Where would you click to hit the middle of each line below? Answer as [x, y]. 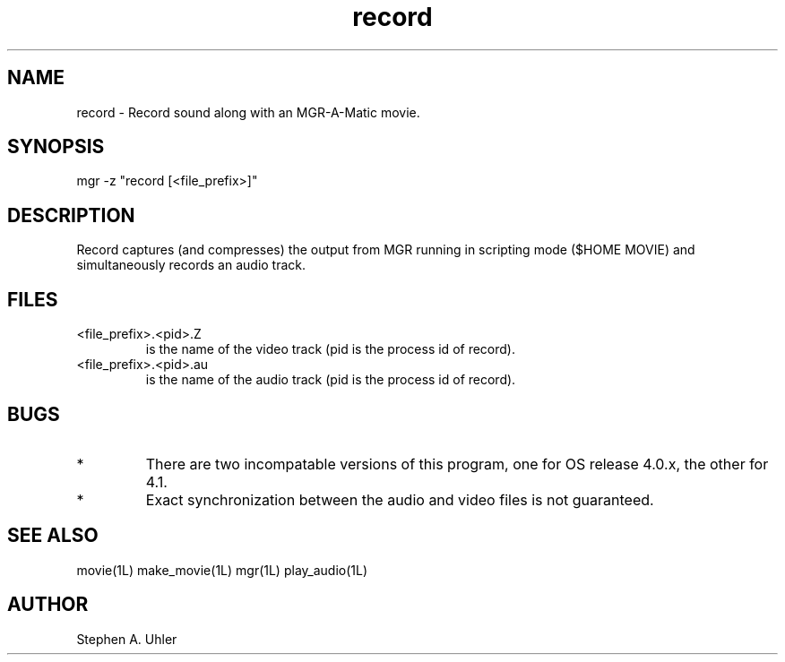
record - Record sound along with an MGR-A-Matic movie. [248, 112]
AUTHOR [48, 605]
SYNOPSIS [56, 147]
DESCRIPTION [71, 215]
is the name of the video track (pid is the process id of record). [330, 349]
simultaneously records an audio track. [191, 265]
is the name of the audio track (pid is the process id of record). [331, 380]
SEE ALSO [53, 536]
